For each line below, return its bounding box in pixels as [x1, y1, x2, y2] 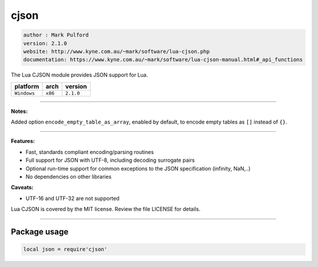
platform [14, 82, 39, 91]
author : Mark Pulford [23, 32, 89, 38]
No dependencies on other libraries [25, 173, 112, 181]
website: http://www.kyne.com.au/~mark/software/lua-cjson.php [23, 48, 210, 55]
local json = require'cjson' [23, 246, 108, 253]
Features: [11, 138, 35, 145]
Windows [14, 90, 35, 96]
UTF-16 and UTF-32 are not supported [25, 195, 120, 202]
